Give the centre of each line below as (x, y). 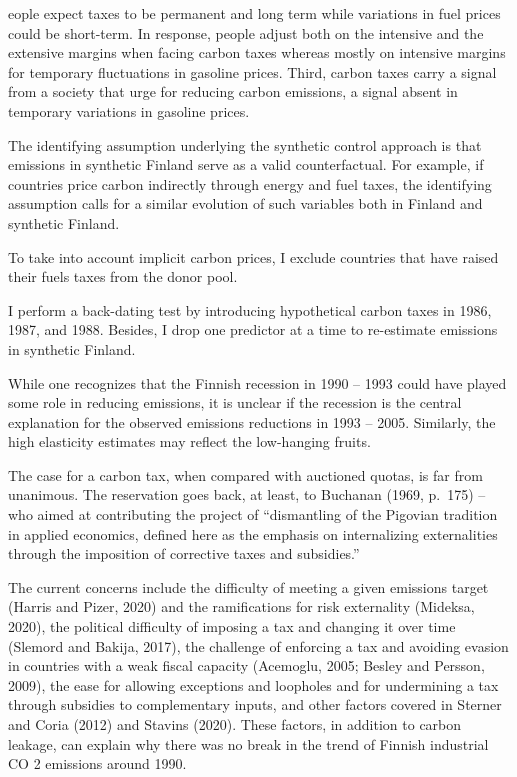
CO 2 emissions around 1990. (97, 763)
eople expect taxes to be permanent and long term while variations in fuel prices (254, 13)
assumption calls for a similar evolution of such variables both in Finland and (245, 203)
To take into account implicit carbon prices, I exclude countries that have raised (253, 256)
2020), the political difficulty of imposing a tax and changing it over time (232, 626)
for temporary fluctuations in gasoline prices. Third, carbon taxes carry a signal (252, 71)
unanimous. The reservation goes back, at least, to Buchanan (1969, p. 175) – (247, 494)
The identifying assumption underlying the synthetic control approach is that (245, 144)
